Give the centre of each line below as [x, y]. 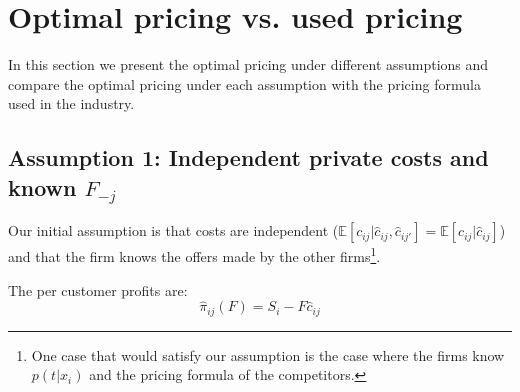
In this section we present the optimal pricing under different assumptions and [248, 64]
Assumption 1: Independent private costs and [248, 157]
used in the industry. [71, 103]
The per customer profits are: [98, 289]
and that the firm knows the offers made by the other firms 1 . [194, 254]
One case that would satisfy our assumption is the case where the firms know [268, 354]
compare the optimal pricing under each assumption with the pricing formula [244, 83]
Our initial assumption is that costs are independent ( [173, 230]
